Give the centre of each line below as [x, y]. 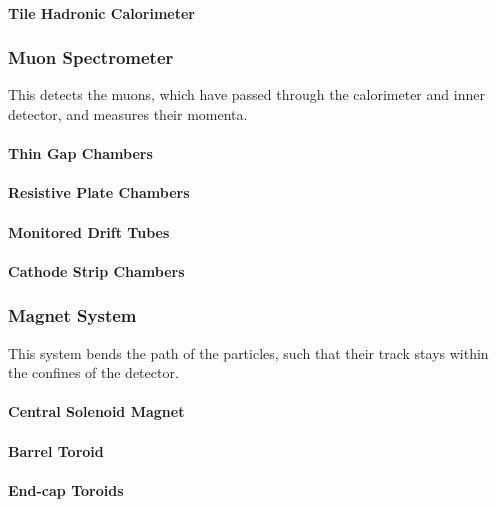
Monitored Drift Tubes [89, 231]
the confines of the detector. [93, 372]
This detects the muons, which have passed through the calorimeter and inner [246, 94]
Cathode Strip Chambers [96, 270]
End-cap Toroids [66, 489]
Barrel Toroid [56, 450]
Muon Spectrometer [91, 57]
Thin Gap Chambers [80, 153]
